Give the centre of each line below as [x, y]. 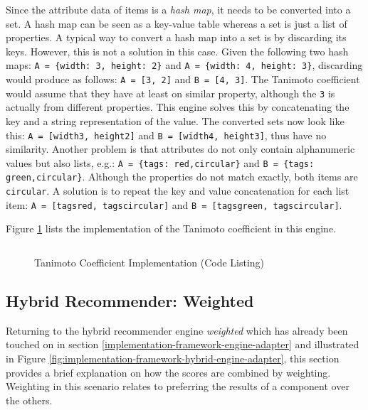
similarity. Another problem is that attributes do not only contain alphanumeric [180, 149]
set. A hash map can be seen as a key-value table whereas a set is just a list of [177, 23]
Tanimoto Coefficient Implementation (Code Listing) [149, 262]
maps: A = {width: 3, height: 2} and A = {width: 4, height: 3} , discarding [184, 65]
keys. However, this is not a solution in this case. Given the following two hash [177, 51]
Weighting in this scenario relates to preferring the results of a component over [178, 386]
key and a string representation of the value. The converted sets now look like [175, 120]
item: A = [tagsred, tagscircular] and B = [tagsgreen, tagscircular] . [174, 204]
